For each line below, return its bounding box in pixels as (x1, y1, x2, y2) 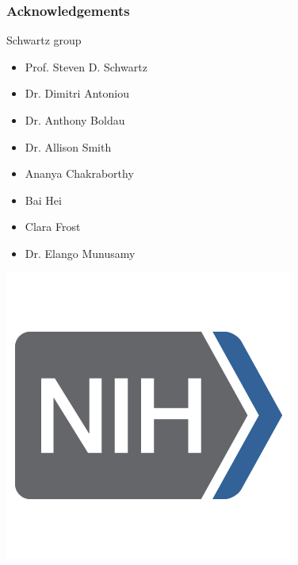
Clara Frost (25, 218, 81, 235)
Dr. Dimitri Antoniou (25, 85, 129, 102)
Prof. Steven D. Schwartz (25, 58, 147, 75)
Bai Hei (25, 191, 62, 208)
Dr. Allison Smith (25, 138, 112, 155)
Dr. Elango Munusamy (25, 244, 136, 261)
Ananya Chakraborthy (25, 165, 134, 182)
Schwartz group (6, 32, 82, 48)
